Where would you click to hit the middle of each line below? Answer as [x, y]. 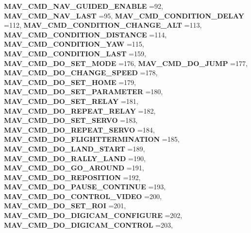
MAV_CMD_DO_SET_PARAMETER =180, [84, 92]
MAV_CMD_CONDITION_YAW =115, [74, 44]
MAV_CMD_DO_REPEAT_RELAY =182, [80, 110]
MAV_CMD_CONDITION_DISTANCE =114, [85, 34]
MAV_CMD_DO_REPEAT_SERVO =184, [79, 129]
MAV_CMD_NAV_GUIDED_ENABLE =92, [84, 6]
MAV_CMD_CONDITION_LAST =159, [75, 53]
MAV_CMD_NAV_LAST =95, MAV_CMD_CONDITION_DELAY [124, 15]
